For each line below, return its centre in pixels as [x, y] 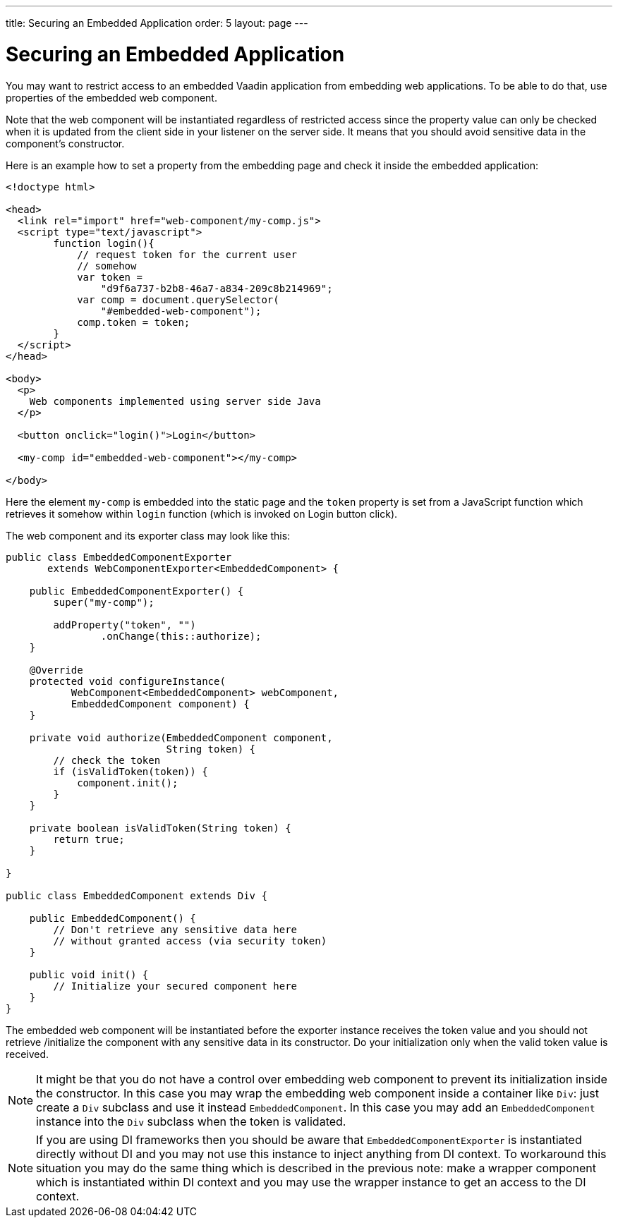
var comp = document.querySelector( [178, 299]
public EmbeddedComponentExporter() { [137, 591]
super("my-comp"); [104, 602]
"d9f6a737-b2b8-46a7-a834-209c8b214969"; [217, 288]
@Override [56, 670]
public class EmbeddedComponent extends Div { [137, 895]
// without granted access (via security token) [190, 941]
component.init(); [128, 783]
